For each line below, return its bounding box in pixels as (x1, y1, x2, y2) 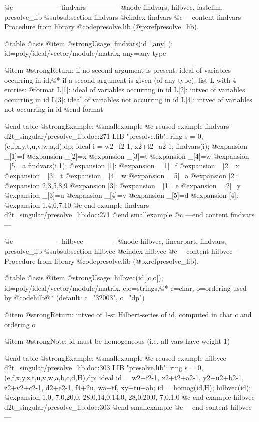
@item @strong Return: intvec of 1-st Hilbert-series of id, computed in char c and (4, 309, 252, 320)
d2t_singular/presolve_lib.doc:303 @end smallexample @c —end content (4, 401, 228, 412)
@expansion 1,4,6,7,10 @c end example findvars (4, 199, 149, 210)
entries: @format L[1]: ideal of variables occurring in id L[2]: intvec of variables (4, 84, 245, 95)
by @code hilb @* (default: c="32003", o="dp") (4, 292, 145, 303)
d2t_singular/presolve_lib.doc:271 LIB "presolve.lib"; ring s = (4, 130, 195, 141)
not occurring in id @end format (4, 104, 103, 114)
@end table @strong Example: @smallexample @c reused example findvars (4, 120, 229, 131)
